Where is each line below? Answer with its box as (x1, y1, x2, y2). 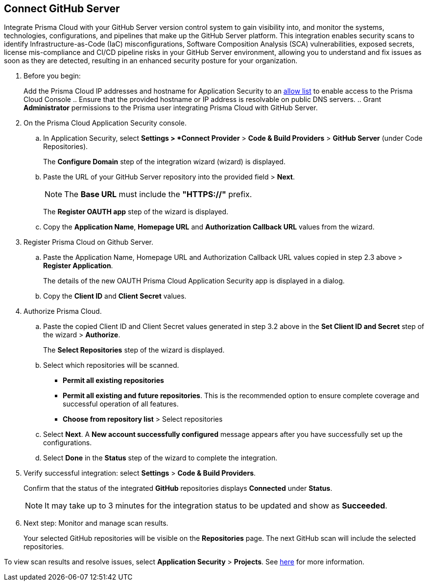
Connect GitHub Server (4, 2, 120, 15)
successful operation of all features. (63, 400, 179, 408)
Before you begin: (24, 72, 81, 80)
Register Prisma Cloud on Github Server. (24, 238, 154, 247)
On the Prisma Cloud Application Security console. (24, 119, 187, 127)
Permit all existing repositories (63, 376, 164, 385)
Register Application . (43, 261, 113, 270)
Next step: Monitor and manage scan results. (24, 519, 168, 528)
